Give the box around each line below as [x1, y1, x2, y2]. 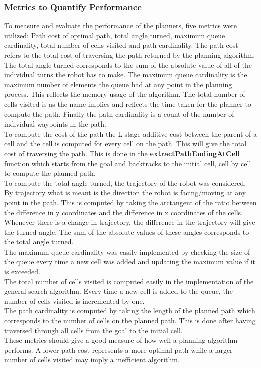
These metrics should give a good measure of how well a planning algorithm [4, 335, 238, 345]
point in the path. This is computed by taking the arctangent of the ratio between [4, 197, 257, 207]
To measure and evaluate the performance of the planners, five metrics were [4, 20, 237, 31]
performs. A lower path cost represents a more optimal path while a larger [4, 344, 233, 355]
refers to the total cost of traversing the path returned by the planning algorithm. [4, 50, 255, 60]
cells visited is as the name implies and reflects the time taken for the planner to [4, 98, 251, 109]
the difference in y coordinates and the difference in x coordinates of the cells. [4, 207, 243, 217]
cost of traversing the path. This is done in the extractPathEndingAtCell [4, 148, 240, 158]
